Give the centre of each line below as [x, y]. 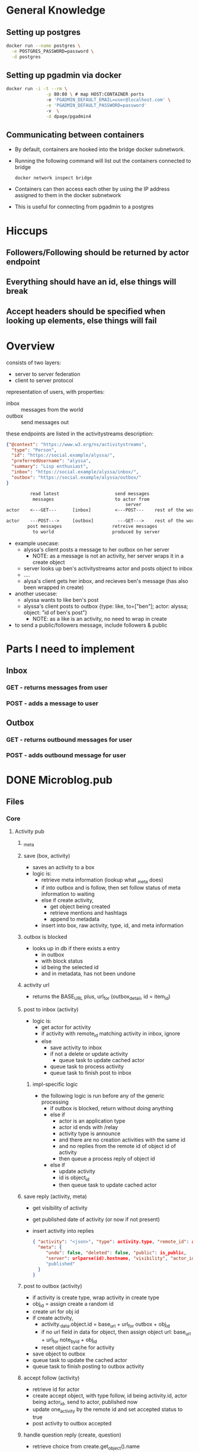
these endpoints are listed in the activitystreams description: [80, 434]
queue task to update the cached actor [80, 1360]
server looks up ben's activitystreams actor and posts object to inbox [108, 568]
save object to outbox [59, 1354]
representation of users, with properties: [55, 392]
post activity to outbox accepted [72, 1424]
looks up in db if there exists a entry [76, 948]
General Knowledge [56, 10]
